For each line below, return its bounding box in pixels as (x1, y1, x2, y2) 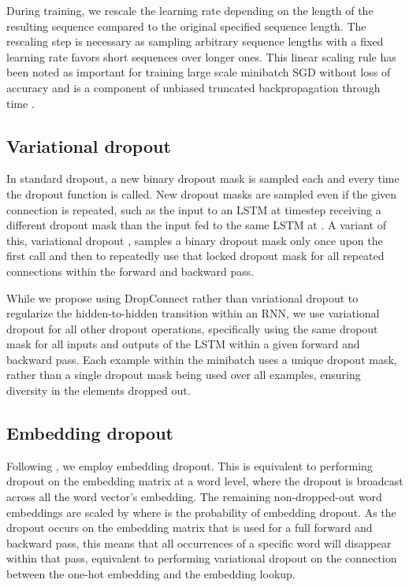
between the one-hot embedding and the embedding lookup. (6, 566, 296, 582)
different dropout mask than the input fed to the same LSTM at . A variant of (6, 217, 386, 233)
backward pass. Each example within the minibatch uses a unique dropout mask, (6, 351, 397, 367)
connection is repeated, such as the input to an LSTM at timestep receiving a (6, 201, 381, 217)
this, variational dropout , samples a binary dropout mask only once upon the (6, 232, 383, 248)
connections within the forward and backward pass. (6, 262, 255, 279)
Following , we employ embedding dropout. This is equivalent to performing (6, 457, 373, 474)
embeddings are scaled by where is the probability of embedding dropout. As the (6, 503, 396, 520)
